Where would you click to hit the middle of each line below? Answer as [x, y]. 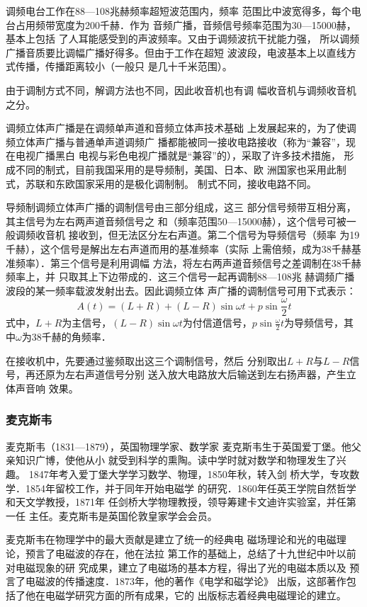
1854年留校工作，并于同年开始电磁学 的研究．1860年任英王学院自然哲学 [191, 488]
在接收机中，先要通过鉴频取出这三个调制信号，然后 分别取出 [146, 360]
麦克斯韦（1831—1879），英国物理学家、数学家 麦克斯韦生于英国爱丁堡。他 [179, 446]
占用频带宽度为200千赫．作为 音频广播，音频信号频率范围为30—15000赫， [186, 24]
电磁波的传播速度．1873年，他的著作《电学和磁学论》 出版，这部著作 [186, 581]
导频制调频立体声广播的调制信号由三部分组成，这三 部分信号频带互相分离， [181, 207]
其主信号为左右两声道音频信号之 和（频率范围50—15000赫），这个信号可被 [176, 221]
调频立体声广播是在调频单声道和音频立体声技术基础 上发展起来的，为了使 [176, 128]
